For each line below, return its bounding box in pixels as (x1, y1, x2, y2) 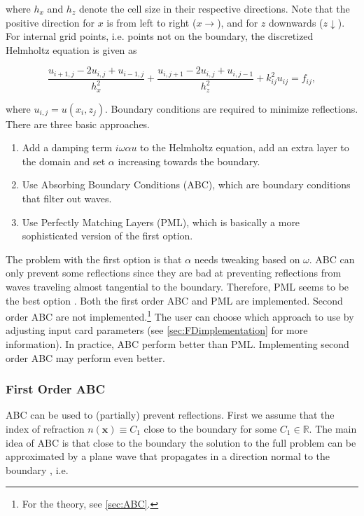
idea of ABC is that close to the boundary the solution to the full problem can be (6, 435, 356, 449)
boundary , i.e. (6, 462, 69, 477)
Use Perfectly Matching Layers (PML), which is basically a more (22, 214, 300, 229)
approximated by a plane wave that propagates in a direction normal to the (6, 449, 330, 463)
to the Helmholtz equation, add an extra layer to (140, 140, 349, 155)
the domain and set (22, 153, 106, 168)
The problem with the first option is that (6, 251, 182, 266)
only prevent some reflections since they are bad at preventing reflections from (6, 265, 342, 280)
